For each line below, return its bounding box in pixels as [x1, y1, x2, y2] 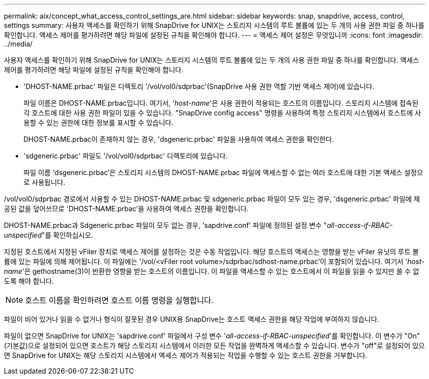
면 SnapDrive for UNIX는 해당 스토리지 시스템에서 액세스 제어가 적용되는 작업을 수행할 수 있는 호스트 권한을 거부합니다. [4, 351, 367, 359]
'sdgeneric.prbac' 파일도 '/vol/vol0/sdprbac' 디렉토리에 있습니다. [24, 152, 228, 160]
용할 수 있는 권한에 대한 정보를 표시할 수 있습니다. [24, 118, 174, 127]
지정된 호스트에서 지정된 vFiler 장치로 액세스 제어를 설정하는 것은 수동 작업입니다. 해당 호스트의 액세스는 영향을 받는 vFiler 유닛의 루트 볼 [4, 247, 419, 256]
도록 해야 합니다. [4, 277, 54, 285]
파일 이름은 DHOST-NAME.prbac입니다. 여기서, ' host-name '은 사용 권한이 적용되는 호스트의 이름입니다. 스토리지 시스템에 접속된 [24, 99, 419, 107]
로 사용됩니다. [24, 178, 66, 186]
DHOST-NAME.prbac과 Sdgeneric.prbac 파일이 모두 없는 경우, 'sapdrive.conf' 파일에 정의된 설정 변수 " [4, 221, 327, 229]
